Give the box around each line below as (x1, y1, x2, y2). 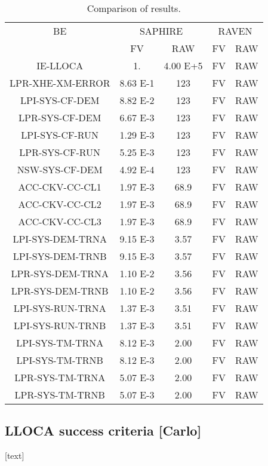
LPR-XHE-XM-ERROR (10, 76, 110, 90)
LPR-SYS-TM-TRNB (14, 388, 105, 401)
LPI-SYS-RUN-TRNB (14, 318, 106, 332)
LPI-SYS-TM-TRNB (16, 353, 103, 367)
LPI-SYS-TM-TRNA (16, 336, 104, 349)
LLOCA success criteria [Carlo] (5, 421, 202, 440)
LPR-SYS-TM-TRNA (14, 370, 106, 384)
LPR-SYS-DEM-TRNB (11, 284, 109, 298)
